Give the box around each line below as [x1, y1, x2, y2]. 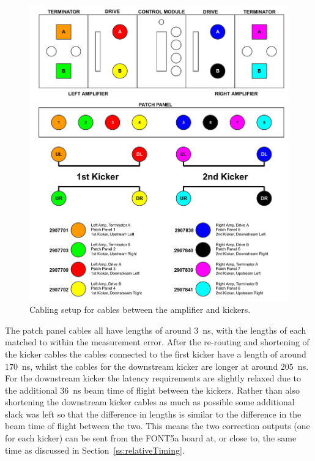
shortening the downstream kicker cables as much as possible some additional [5, 395, 295, 408]
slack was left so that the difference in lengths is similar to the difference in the [5, 407, 302, 420]
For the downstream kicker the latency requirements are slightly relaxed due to [5, 372, 302, 384]
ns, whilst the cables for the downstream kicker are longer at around [21, 359, 278, 372]
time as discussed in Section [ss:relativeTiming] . [5, 443, 185, 456]
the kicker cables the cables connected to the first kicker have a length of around [5, 347, 306, 360]
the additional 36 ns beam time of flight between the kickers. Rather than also [5, 383, 300, 396]
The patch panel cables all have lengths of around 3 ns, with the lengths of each [5, 323, 306, 336]
